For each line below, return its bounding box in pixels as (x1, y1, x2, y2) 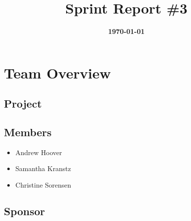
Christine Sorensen (15, 180, 71, 190)
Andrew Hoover (15, 147, 62, 157)
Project (4, 96, 42, 111)
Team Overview (4, 63, 111, 82)
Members (4, 125, 52, 140)
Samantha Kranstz (15, 163, 71, 174)
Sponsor (4, 204, 45, 219)
